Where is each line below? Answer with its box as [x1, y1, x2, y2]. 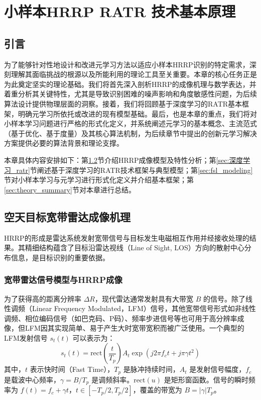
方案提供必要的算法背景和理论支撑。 [4, 138, 123, 148]
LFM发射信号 [4, 332, 48, 343]
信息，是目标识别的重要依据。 [11, 252, 109, 262]
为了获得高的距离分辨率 [4, 293, 81, 304]
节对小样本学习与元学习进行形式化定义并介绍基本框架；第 [4, 174, 194, 185]
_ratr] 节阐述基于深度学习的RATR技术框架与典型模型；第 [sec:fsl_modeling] [11, 164, 253, 175]
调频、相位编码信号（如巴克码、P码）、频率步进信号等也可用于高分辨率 [4, 313, 237, 323]
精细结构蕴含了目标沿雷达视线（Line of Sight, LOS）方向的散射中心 [25, 242, 244, 253]
